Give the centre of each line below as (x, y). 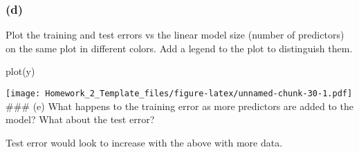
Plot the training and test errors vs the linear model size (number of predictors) (175, 35)
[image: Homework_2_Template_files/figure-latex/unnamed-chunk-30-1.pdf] (179, 94)
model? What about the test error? (80, 119)
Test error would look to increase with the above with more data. (144, 142)
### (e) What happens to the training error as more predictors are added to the (179, 106)
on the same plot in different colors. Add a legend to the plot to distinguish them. (179, 48)
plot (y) (20, 71)
